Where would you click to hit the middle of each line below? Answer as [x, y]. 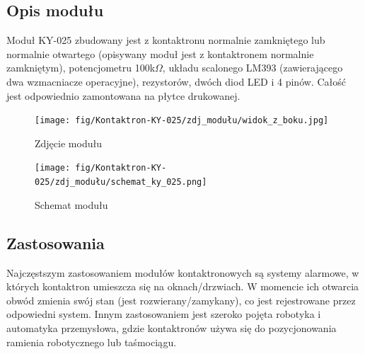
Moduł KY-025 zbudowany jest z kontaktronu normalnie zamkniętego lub [166, 40]
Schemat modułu [71, 204]
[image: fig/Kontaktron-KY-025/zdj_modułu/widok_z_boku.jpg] [182, 121]
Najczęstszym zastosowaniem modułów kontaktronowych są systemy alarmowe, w [183, 272]
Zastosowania [56, 242]
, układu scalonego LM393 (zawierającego [253, 68]
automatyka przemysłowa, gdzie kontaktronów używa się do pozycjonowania [172, 327]
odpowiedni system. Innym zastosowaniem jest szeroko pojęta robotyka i [164, 314]
